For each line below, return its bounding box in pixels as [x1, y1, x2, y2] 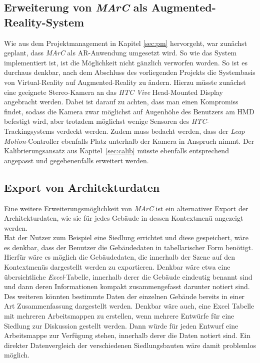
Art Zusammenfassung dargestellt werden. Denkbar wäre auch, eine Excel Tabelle [4, 301, 254, 311]
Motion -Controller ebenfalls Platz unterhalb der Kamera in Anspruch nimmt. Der [4, 135, 254, 146]
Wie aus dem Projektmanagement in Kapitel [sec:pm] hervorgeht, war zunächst [4, 37, 247, 48]
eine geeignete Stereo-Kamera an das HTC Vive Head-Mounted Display [4, 86, 223, 97]
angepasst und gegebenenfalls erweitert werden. [4, 155, 149, 165]
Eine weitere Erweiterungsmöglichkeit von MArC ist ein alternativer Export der [4, 203, 248, 213]
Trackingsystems [4, 125, 54, 136]
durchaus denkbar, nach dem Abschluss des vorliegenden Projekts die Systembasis [4, 67, 255, 77]
